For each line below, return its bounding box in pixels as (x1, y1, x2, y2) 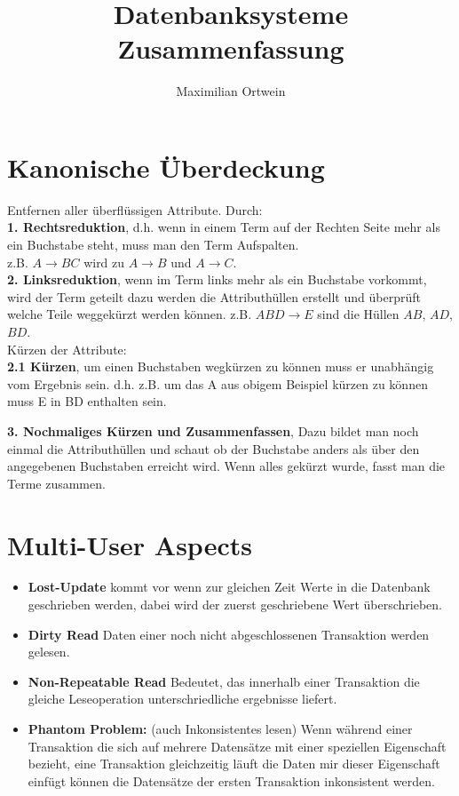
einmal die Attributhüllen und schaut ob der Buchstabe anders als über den (7, 439, 420, 458)
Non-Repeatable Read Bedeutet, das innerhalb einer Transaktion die (28, 672, 420, 690)
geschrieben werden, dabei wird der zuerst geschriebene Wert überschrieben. (28, 595, 442, 614)
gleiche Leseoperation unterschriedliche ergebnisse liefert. (28, 689, 337, 708)
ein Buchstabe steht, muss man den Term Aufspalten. (7, 235, 299, 254)
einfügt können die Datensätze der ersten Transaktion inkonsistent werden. (28, 771, 435, 790)
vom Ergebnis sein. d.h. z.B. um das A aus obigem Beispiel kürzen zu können (7, 374, 428, 393)
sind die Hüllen (317, 305, 400, 323)
